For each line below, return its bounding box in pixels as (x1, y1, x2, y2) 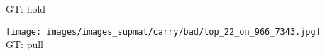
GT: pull (6, 37, 44, 52)
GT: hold (6, 1, 46, 16)
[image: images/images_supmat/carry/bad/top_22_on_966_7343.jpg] (6, 26, 321, 37)
